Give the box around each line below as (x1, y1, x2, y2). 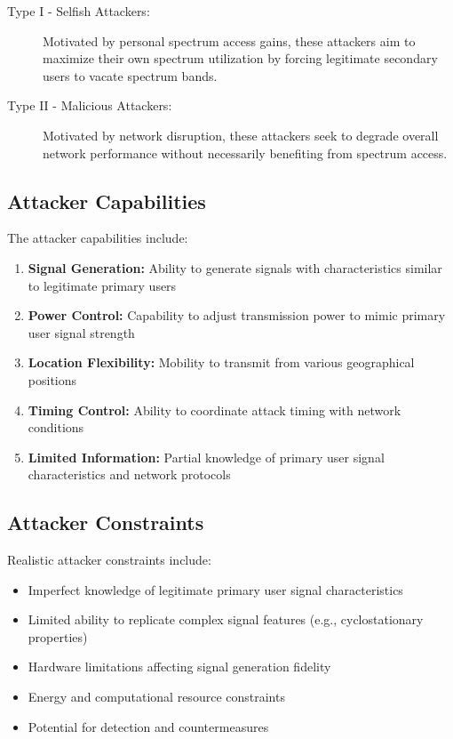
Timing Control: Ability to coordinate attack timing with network (28, 400, 401, 419)
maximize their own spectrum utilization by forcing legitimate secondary (43, 49, 438, 68)
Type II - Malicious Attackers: (7, 96, 172, 115)
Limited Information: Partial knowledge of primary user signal (28, 447, 385, 466)
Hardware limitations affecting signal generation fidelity (28, 657, 331, 676)
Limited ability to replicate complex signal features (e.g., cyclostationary (28, 610, 424, 629)
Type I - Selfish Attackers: (7, 2, 150, 20)
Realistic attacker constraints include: (7, 550, 211, 569)
